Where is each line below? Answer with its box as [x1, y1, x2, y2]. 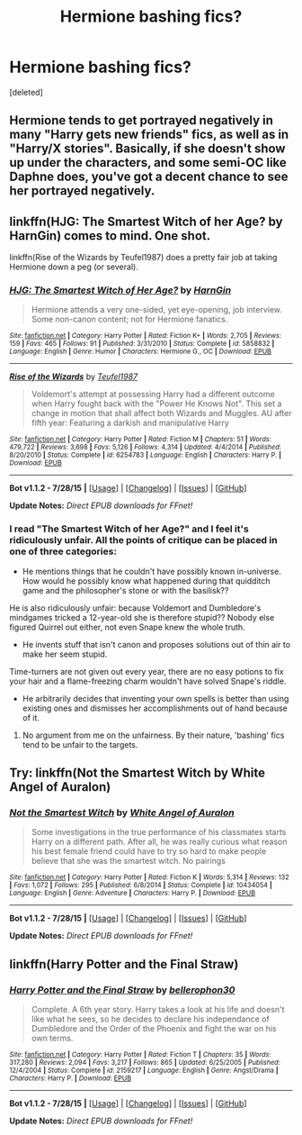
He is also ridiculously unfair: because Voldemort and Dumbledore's [9, 602, 262, 613]
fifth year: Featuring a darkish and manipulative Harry [31, 417, 229, 429]
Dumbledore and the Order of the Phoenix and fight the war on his [31, 1023, 277, 1034]
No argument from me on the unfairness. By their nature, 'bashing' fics [22, 730, 285, 740]
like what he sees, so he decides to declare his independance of [31, 1013, 270, 1024]
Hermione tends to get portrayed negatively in [9, 113, 274, 128]
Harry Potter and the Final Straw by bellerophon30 [9, 984, 235, 996]
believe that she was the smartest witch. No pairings [31, 856, 226, 867]
